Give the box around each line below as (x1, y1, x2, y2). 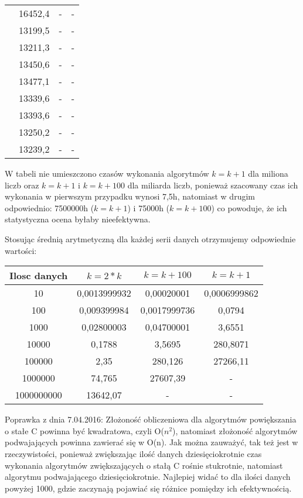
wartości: (5, 244, 37, 256)
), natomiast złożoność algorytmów (172, 424, 298, 437)
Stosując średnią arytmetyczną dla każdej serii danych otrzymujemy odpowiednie (5, 232, 296, 245)
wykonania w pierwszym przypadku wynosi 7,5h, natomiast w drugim (5, 190, 255, 202)
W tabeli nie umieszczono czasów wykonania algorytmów (5, 167, 209, 179)
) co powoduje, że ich (211, 201, 287, 214)
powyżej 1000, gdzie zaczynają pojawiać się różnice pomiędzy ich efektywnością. (5, 482, 292, 494)
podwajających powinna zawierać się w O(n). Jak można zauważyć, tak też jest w (5, 436, 298, 448)
